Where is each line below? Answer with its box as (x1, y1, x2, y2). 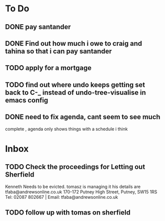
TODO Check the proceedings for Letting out (5, 163, 145, 171)
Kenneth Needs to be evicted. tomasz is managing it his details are (5, 184, 141, 189)
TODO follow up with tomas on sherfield (5, 208, 131, 217)
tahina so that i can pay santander (5, 47, 112, 55)
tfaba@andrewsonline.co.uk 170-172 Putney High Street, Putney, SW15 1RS (5, 188, 158, 195)
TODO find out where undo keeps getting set (5, 80, 145, 89)
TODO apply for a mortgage (5, 64, 92, 72)
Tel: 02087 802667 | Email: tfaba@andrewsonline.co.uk (5, 194, 119, 200)
